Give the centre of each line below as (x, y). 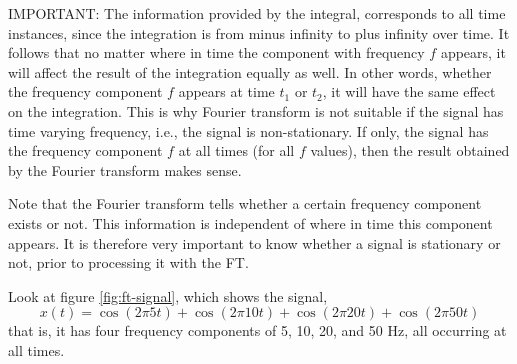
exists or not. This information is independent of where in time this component (250, 222)
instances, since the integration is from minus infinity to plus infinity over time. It (259, 32)
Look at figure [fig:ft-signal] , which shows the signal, (168, 295)
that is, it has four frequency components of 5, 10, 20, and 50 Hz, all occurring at (257, 330)
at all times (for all (236, 150)
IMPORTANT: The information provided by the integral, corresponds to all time (257, 13)
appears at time (226, 91)
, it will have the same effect (409, 91)
